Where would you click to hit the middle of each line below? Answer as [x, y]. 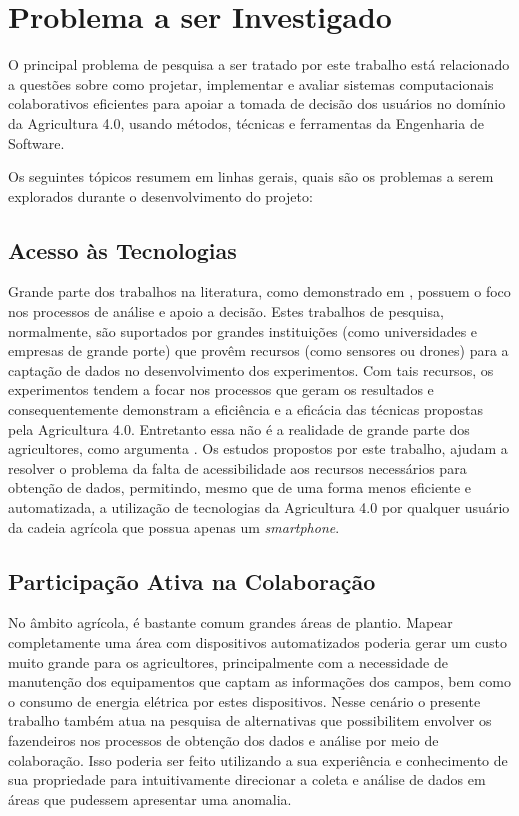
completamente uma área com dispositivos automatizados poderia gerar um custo [258, 642]
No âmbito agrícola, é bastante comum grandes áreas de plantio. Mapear [230, 622]
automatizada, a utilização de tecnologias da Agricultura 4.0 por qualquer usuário [259, 507]
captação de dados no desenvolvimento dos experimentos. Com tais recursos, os [251, 369]
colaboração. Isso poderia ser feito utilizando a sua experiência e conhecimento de [258, 759]
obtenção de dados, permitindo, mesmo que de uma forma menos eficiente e [240, 487]
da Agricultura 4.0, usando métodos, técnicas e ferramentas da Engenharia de [246, 122]
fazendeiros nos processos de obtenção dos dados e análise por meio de [223, 739]
